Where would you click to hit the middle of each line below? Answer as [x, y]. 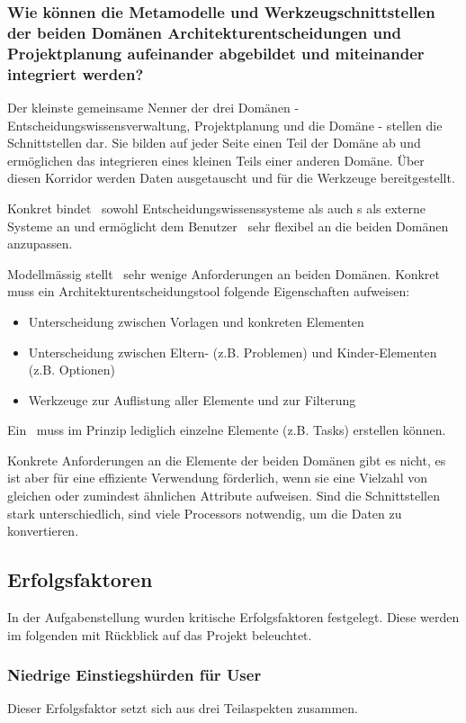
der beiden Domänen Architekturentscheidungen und [204, 32]
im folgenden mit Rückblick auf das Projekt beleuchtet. [160, 634]
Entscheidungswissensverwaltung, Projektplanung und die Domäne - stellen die [225, 125]
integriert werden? [76, 73]
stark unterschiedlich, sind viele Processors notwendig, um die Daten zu [205, 513]
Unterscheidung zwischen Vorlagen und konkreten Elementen [196, 321]
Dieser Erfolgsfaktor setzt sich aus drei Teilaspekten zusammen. [183, 708]
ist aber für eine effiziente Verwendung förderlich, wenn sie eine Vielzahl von [217, 478]
